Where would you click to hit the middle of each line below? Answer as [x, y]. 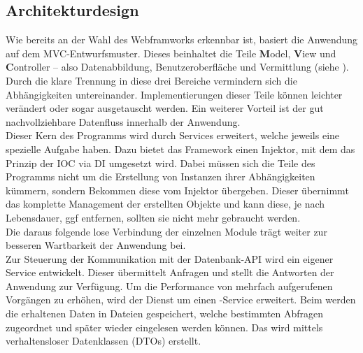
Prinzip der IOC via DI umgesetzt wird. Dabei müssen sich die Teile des [161, 163]
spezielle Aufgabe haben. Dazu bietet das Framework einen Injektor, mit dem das [180, 149]
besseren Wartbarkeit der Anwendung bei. [96, 245]
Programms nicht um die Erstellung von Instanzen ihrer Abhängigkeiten [161, 176]
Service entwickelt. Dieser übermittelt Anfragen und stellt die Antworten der [170, 272]
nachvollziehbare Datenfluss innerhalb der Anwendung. [123, 121]
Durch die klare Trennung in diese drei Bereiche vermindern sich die [151, 80]
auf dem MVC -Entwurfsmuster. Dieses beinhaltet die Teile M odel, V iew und [171, 53]
